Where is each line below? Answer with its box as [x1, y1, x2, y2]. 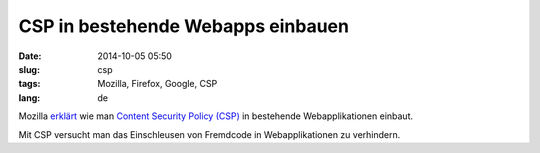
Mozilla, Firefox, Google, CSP [97, 78, 218, 90]
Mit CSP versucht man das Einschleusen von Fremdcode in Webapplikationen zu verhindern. [18, 128, 401, 140]
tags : [18, 78, 41, 90]
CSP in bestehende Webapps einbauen [18, 15, 350, 37]
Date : [18, 50, 42, 62]
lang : [18, 91, 41, 104]
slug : [18, 63, 40, 75]
